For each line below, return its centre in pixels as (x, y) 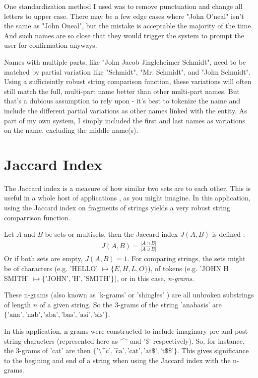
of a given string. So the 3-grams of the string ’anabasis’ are (130, 304)
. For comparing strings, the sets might (186, 258)
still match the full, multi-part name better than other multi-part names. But (122, 91)
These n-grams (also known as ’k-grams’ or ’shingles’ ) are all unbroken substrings (129, 295)
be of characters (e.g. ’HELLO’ (51, 268)
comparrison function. (37, 217)
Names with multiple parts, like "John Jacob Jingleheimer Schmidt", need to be (125, 61)
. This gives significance (213, 350)
